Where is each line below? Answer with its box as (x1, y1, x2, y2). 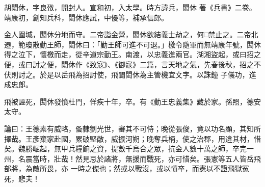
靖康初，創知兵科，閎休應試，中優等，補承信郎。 (4, 12, 168, 22)
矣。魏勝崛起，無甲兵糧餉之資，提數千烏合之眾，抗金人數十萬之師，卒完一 (4, 143, 254, 154)
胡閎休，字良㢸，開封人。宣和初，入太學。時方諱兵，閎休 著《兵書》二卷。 (4, 2, 256, 12)
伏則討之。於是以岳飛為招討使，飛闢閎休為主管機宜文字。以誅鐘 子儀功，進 (4, 69, 256, 79)
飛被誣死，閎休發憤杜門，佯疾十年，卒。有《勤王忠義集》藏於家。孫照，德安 (4, 96, 261, 106)
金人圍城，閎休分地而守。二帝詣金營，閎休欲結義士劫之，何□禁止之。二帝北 (4, 29, 258, 40)
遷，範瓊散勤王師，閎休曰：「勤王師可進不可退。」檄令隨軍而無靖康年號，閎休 (4, 39, 261, 49)
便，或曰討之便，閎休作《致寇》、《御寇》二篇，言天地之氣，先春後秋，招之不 (4, 59, 261, 69)
